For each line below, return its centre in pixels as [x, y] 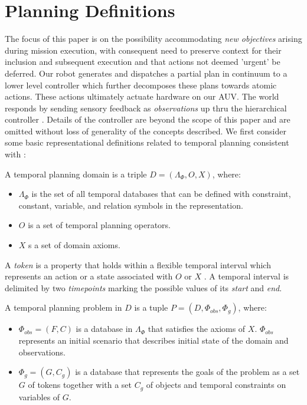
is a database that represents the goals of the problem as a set [187, 372]
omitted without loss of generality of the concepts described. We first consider [146, 131]
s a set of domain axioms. [74, 245]
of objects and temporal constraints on [216, 385]
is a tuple [151, 307]
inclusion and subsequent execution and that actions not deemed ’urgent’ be [143, 62]
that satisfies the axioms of [197, 329]
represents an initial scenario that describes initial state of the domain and [153, 340]
